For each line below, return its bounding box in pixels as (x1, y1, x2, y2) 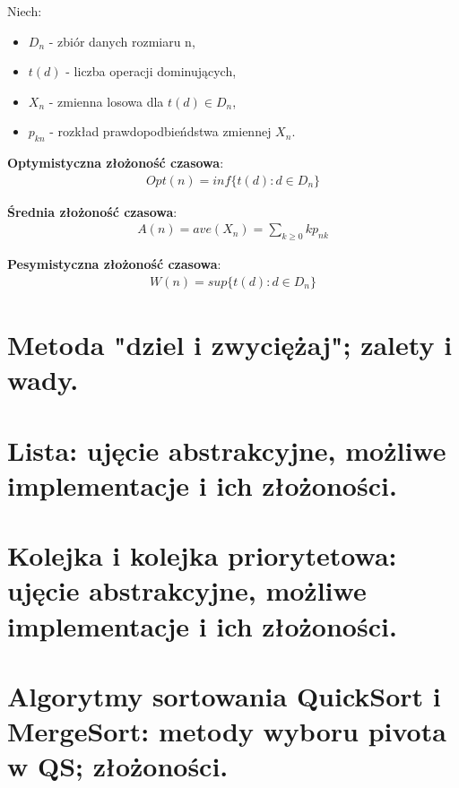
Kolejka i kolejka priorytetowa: (7, 537, 397, 574)
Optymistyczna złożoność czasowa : (7, 153, 224, 172)
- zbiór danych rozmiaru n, (48, 31, 195, 50)
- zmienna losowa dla (48, 91, 164, 110)
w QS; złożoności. (7, 748, 229, 784)
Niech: (7, 2, 42, 20)
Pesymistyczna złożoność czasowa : (7, 255, 221, 273)
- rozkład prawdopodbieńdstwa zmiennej (49, 122, 272, 141)
